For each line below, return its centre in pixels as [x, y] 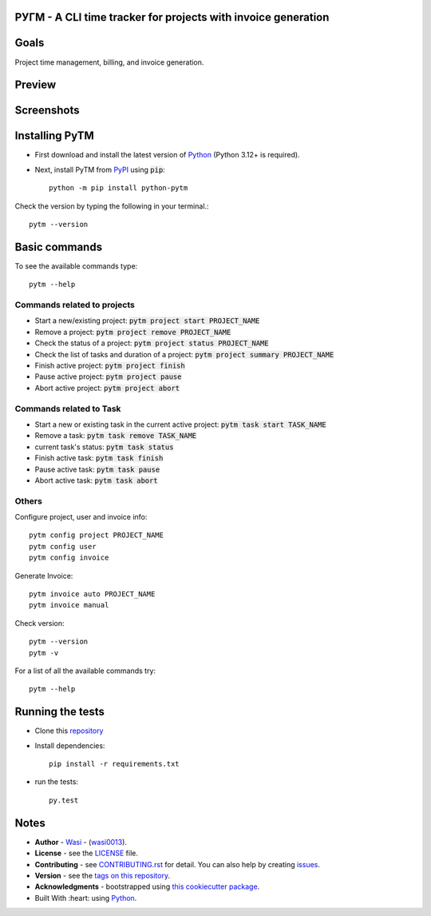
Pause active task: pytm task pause [97, 469]
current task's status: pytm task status [104, 447]
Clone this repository [69, 731]
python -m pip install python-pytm [119, 188]
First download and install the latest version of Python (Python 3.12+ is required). [167, 155]
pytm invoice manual [69, 605]
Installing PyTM [55, 136]
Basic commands [59, 247]
